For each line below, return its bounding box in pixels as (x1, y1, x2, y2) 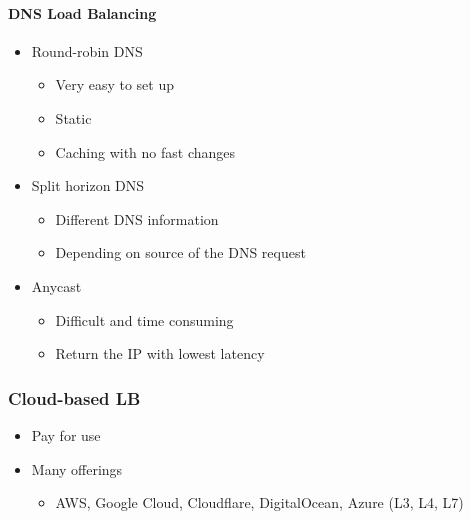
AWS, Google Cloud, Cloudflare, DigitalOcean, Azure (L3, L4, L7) (55, 492, 464, 513)
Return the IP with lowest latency (55, 343, 265, 364)
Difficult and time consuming (55, 309, 234, 330)
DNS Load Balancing (8, 2, 157, 23)
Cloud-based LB (8, 385, 141, 410)
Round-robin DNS (31, 40, 143, 61)
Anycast (31, 275, 82, 296)
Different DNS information (55, 208, 219, 229)
